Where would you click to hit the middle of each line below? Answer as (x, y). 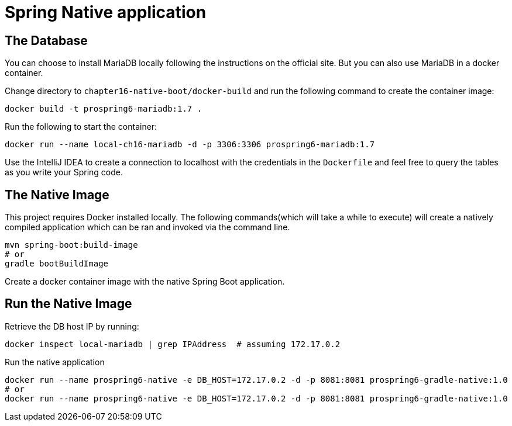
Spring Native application (106, 12)
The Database (46, 40)
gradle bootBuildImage (57, 264)
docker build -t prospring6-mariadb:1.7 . (104, 109)
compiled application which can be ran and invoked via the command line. (147, 227)
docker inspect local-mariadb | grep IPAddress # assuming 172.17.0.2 (173, 344)
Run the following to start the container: (81, 127)
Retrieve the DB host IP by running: (72, 326)
